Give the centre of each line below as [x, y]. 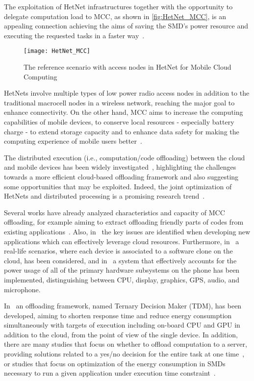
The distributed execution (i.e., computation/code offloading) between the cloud [125, 157]
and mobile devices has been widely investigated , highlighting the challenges [120, 167]
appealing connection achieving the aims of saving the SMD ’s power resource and [126, 26]
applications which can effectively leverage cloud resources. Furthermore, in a [122, 241]
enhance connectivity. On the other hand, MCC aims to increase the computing [124, 112]
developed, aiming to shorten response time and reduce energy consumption [118, 315]
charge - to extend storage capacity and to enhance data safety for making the [122, 131]
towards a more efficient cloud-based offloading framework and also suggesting [121, 176]
